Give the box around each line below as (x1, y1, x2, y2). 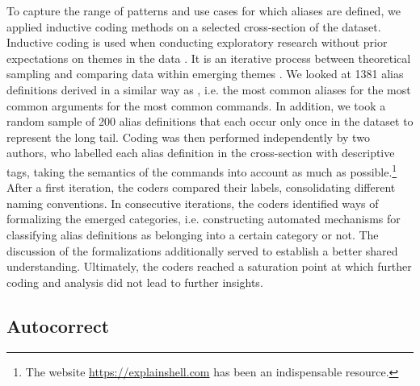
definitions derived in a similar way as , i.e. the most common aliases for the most (6, 81, 411, 98)
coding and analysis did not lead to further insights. (6, 273, 263, 290)
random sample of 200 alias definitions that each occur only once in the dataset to (6, 113, 414, 130)
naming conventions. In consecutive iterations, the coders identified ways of (6, 194, 379, 211)
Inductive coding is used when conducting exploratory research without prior (6, 34, 388, 51)
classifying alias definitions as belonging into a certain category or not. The (6, 226, 379, 243)
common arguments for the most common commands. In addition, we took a (6, 97, 386, 114)
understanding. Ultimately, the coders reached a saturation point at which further (6, 258, 412, 275)
